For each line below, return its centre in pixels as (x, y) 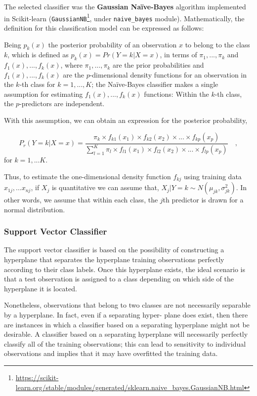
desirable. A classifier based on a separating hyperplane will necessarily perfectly (126, 334)
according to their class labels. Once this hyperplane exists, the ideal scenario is (125, 269)
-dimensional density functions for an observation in (168, 74)
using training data (213, 176)
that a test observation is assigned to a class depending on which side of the (119, 279)
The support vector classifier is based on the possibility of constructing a (114, 250)
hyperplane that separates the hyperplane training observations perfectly (114, 259)
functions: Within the (176, 94)
